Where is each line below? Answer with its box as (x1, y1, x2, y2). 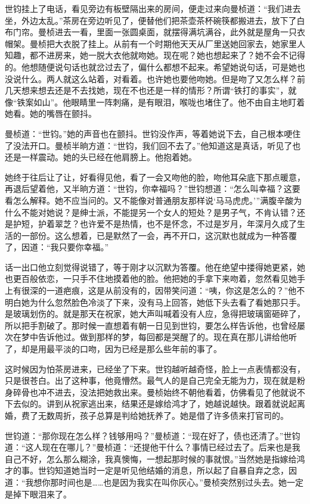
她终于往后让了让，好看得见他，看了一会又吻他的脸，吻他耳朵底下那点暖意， (5, 170, 305, 183)
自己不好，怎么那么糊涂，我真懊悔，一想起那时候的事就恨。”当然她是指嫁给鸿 (5, 452, 305, 465)
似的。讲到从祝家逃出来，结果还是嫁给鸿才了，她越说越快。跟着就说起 (21, 397, 297, 410)
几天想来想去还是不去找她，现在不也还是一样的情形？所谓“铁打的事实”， (5, 84, 289, 97)
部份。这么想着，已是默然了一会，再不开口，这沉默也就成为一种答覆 (29, 229, 297, 241)
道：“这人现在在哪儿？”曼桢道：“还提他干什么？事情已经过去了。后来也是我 (5, 441, 300, 453)
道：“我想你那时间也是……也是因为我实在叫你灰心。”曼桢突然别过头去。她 (5, 475, 287, 488)
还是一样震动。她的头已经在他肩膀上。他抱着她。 (5, 151, 197, 163)
